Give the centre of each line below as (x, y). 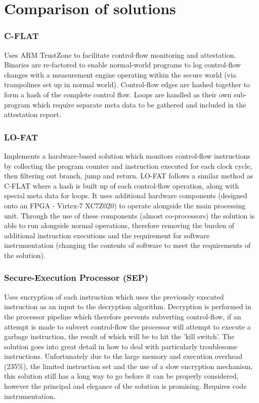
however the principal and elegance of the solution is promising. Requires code (125, 386)
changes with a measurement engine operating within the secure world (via (120, 74)
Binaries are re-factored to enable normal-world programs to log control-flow (122, 65)
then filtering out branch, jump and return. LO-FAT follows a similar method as (129, 176)
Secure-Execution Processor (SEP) (76, 278)
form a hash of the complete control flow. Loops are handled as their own (118, 94)
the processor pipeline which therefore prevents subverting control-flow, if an (123, 316)
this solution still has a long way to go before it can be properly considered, (121, 376)
